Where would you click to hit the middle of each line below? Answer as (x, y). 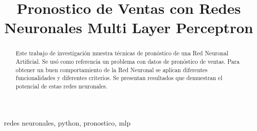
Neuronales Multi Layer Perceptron (129, 27)
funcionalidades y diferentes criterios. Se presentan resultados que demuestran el (119, 78)
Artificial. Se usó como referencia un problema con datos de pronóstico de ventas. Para (128, 62)
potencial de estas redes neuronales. (61, 86)
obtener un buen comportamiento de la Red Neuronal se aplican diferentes (112, 69)
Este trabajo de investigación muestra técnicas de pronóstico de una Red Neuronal (122, 53)
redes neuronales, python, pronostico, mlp (67, 122)
